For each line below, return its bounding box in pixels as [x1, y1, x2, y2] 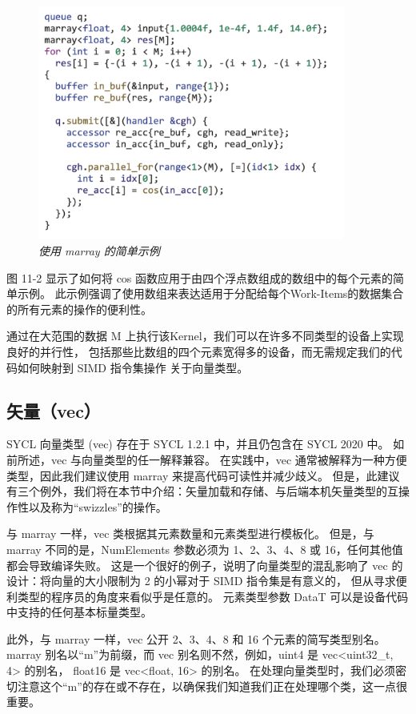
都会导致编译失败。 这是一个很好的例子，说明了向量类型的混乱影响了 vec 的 [6, 556, 403, 573]
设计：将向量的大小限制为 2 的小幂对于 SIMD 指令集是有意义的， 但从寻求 [6, 572, 396, 589]
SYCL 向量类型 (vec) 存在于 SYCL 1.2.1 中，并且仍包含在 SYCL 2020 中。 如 [6, 435, 405, 452]
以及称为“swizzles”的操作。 [28, 498, 167, 515]
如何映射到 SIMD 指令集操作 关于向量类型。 [17, 359, 249, 375]
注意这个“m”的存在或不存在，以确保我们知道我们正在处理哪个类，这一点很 [17, 677, 407, 694]
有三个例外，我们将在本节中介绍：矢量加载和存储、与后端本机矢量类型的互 [6, 483, 398, 499]
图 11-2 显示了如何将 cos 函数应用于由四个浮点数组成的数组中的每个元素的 [6, 269, 394, 286]
